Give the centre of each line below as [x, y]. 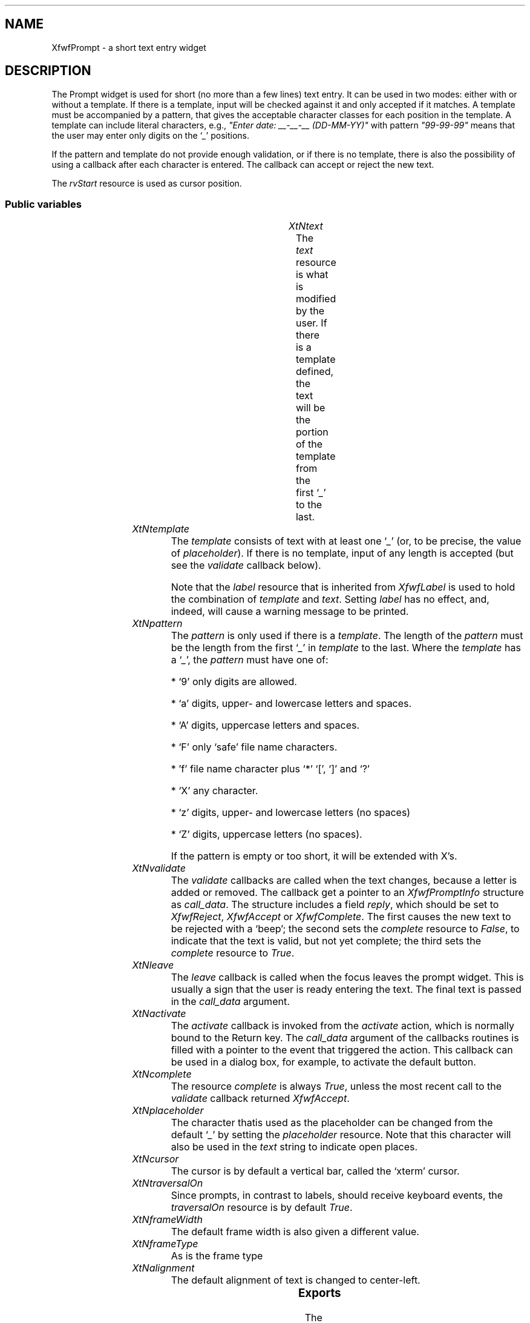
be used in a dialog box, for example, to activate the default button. [323, 1062]
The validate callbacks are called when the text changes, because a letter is [344, 880]
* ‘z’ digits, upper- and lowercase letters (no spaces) [291, 813]
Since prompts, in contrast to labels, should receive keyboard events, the [337, 1195]
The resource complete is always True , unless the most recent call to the [336, 1086]
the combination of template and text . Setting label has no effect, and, [330, 599]
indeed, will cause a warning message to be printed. [290, 612]
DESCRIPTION [48, 71]
